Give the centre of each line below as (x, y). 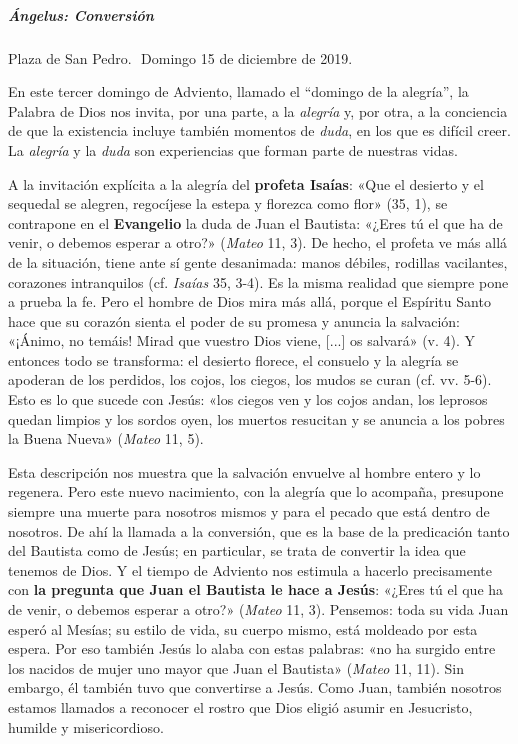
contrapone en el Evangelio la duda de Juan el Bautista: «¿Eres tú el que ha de (255, 222)
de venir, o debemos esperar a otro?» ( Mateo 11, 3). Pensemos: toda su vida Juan (258, 609)
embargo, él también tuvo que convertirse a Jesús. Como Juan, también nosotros (255, 687)
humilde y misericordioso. (86, 726)
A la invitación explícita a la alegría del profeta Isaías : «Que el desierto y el (246, 183)
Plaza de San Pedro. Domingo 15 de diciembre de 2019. (180, 57)
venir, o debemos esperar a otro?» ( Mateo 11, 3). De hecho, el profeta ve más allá (258, 242)
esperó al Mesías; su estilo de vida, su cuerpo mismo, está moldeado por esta (243, 628)
